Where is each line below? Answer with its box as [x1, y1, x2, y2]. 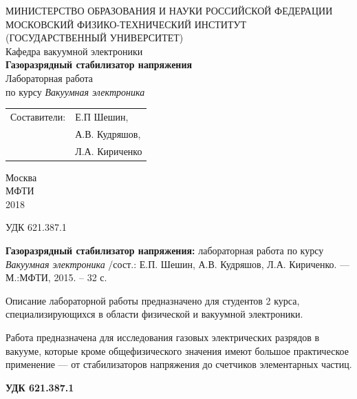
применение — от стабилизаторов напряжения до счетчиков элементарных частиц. [6, 357, 352, 371]
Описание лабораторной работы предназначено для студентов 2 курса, [6, 293, 300, 307]
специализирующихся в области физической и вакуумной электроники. [6, 307, 303, 321]
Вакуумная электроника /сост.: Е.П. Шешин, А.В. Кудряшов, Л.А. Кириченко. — [6, 256, 350, 271]
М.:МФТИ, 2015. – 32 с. [6, 270, 107, 285]
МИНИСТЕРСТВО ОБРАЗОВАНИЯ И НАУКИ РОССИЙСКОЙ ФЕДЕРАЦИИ [6, 3, 333, 17]
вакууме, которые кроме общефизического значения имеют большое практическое [6, 343, 349, 358]
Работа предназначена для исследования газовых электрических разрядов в [6, 330, 320, 345]
